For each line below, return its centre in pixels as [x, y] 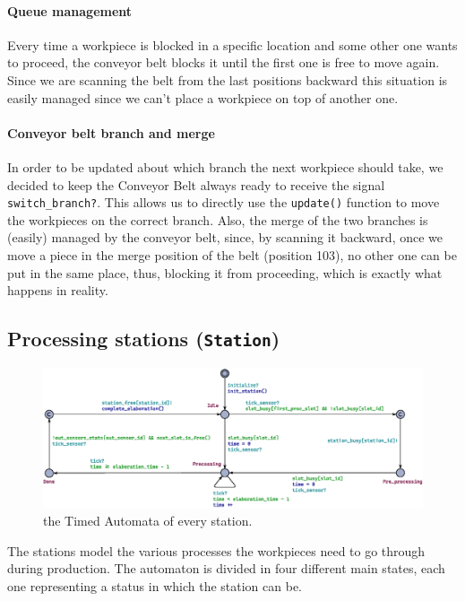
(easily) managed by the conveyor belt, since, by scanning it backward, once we [225, 237]
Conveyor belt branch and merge [111, 132]
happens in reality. [58, 290]
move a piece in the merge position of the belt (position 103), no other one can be [232, 255]
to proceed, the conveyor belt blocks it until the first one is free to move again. [224, 62]
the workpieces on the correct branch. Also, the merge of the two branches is [218, 219]
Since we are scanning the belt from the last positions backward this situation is [228, 79]
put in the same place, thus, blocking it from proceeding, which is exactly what [225, 272]
